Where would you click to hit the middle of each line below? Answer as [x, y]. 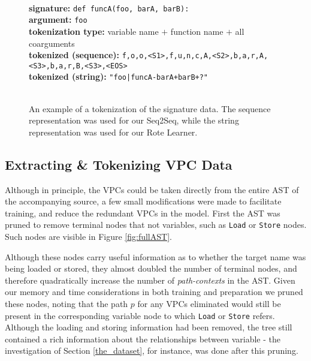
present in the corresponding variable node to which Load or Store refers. [140, 315]
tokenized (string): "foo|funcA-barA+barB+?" [119, 76]
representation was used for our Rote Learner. [113, 132]
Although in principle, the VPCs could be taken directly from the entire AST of [152, 189]
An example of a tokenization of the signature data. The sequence [150, 108]
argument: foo [58, 19]
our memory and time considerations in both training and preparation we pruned [154, 292]
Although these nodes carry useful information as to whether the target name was [155, 256]
